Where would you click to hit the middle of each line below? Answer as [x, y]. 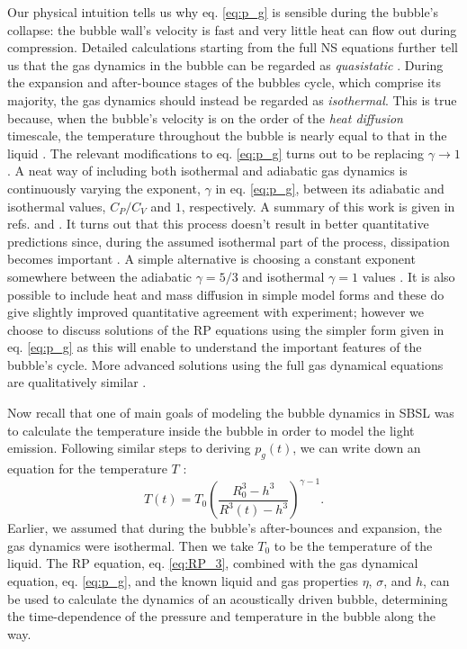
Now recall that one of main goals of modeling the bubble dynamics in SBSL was [231, 413]
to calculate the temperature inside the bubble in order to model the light [211, 430]
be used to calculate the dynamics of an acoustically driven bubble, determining [228, 598]
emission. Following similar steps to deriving [129, 448]
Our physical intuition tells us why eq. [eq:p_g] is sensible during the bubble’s [223, 12]
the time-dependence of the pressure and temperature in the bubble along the [221, 616]
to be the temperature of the [353, 545]
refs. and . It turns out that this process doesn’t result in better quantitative [218, 224]
